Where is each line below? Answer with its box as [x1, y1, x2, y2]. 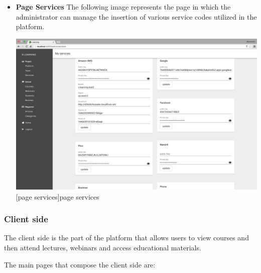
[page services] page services [16, 191, 99, 202]
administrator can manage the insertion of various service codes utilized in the [16, 11, 257, 22]
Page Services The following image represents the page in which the [16, 2, 231, 12]
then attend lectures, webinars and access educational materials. [4, 242, 201, 252]
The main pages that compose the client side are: [4, 259, 156, 269]
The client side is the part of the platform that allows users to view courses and [4, 232, 249, 243]
